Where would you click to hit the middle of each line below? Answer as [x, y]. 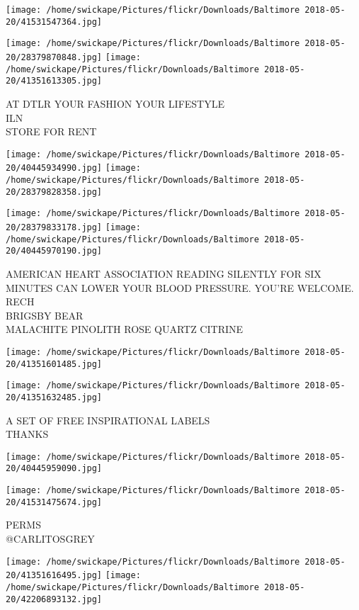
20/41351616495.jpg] [54, 576]
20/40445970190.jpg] [54, 251]
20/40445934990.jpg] [54, 168]
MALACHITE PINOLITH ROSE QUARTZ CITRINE [125, 329]
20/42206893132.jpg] [54, 599]
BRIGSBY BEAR [45, 315]
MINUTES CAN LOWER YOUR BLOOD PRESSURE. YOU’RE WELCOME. [180, 287]
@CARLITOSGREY [50, 538]
